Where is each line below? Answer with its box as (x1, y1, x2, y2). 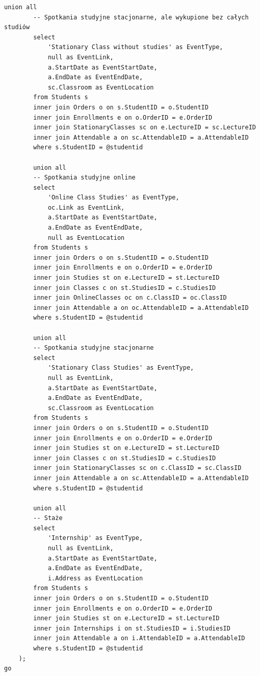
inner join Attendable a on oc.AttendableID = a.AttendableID (33, 304, 249, 311)
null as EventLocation (47, 234, 125, 241)
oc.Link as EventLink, (47, 204, 125, 211)
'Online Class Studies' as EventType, (47, 194, 179, 201)
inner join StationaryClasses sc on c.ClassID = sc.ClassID (33, 464, 242, 472)
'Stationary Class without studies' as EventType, (47, 43, 223, 51)
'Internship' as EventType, (47, 534, 143, 542)
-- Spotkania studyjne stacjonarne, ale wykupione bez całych (33, 13, 249, 21)
